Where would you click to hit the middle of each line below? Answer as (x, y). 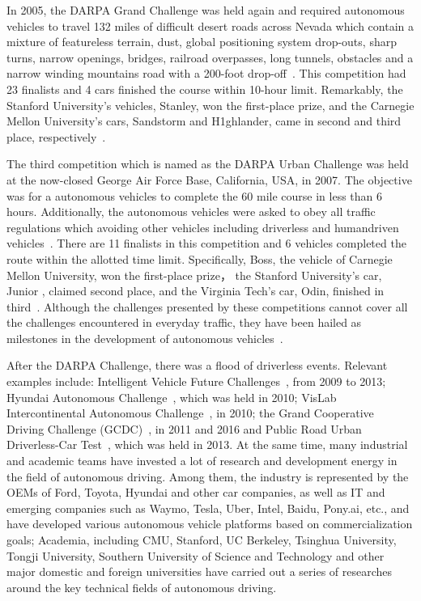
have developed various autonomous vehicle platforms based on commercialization (210, 524)
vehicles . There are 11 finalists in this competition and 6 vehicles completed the (206, 243)
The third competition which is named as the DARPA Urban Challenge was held (208, 164)
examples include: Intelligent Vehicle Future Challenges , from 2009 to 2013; (196, 381)
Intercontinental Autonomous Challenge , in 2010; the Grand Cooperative (190, 413)
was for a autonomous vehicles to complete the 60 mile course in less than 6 (195, 195)
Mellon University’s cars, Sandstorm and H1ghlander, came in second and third (204, 121)
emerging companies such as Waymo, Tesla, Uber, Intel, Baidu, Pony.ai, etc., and (208, 508)
